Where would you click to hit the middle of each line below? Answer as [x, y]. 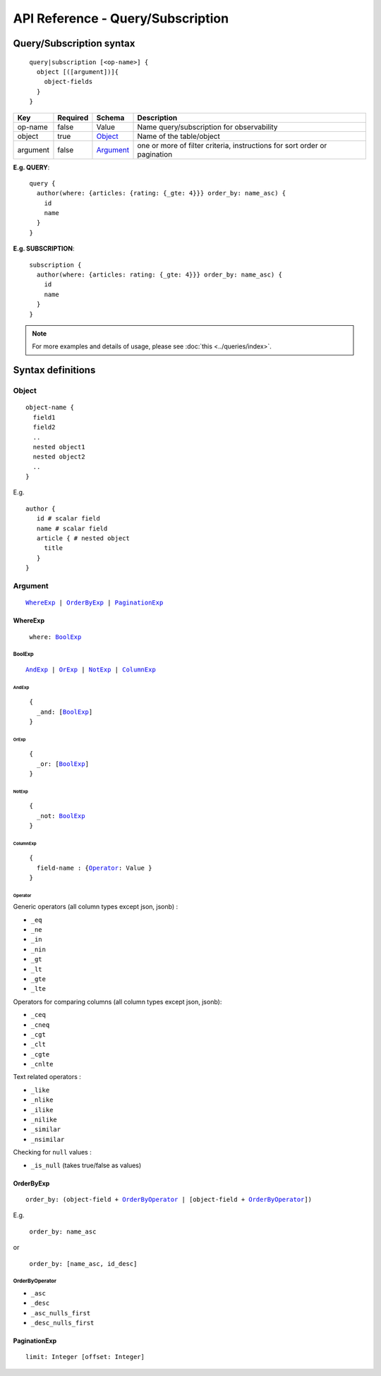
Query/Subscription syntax [74, 43]
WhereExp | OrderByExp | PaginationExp [95, 603]
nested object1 [59, 447]
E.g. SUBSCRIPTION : [44, 249]
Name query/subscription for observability [207, 127]
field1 [44, 417]
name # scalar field [72, 528]
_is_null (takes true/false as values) [86, 1165]
